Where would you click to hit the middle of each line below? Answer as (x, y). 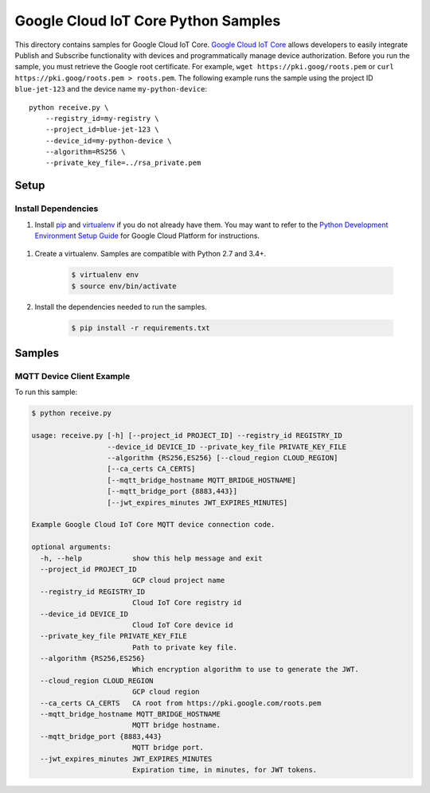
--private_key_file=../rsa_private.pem (123, 163)
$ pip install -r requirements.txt (141, 328)
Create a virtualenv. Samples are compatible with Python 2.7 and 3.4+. (150, 254)
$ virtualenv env (105, 275)
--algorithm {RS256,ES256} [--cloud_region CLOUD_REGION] (223, 458)
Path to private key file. (185, 647)
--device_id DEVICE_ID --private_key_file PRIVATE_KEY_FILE (227, 447)
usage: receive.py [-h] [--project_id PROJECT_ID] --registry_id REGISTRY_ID (187, 436)
